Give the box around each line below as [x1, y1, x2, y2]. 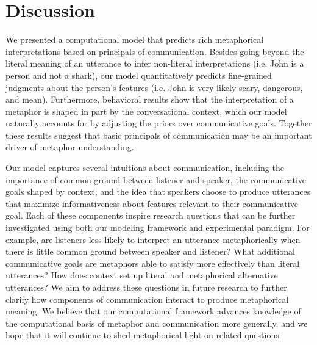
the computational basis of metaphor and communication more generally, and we [5, 316, 308, 329]
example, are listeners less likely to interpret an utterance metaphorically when [5, 233, 301, 245]
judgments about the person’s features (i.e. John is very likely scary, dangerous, [5, 81, 303, 93]
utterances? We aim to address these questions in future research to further [5, 281, 287, 293]
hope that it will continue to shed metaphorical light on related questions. [5, 329, 282, 341]
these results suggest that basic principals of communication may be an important [5, 128, 312, 141]
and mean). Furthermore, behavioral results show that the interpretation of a [5, 93, 294, 106]
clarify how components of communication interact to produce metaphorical [5, 292, 289, 305]
